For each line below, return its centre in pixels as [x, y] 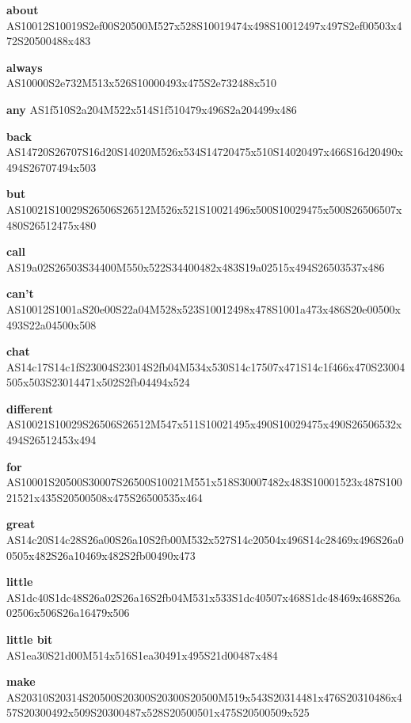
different [30, 408]
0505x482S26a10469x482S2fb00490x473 [101, 555]
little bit [30, 639]
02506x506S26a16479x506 [68, 613]
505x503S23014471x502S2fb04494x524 [98, 382]
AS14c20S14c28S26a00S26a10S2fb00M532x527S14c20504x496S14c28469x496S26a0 [205, 540]
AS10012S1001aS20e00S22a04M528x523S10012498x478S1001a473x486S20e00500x [204, 308]
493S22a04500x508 [51, 324]
